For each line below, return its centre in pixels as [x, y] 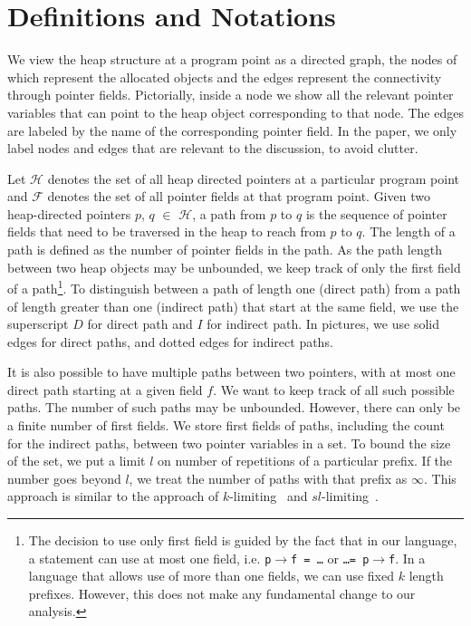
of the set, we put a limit [77, 461]
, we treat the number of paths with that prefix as [268, 478]
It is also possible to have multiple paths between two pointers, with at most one [231, 372]
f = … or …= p [330, 558]
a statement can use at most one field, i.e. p [150, 558]
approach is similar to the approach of [113, 496]
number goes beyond [64, 478]
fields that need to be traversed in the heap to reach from [167, 231]
